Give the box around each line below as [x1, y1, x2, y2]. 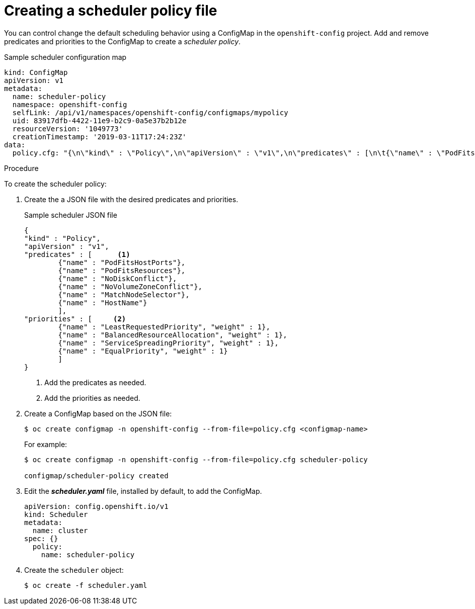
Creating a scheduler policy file [4, 2, 217, 19]
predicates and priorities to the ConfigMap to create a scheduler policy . [4, 37, 241, 46]
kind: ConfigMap [4, 68, 68, 76]
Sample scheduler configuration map [4, 52, 127, 61]
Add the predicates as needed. [44, 378, 146, 387]
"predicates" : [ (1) [24, 250, 130, 258]
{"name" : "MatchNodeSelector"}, [58, 290, 190, 299]
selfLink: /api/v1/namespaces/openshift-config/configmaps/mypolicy [12, 108, 288, 117]
